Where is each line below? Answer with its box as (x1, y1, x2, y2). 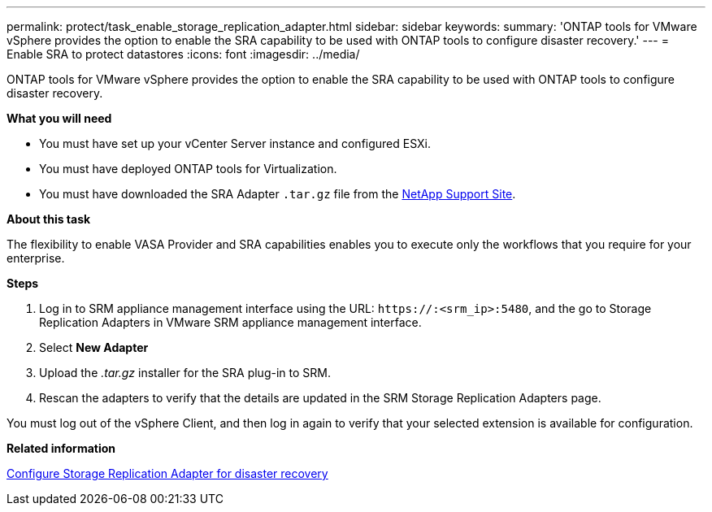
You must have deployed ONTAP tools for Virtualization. (39, 162, 337, 176)
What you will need (7, 111, 112, 125)
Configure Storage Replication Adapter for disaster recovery (7, 466, 328, 480)
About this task (7, 212, 91, 226)
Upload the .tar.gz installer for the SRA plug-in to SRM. (39, 366, 331, 380)
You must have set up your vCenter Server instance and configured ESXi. (39, 137, 432, 150)
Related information (7, 441, 116, 455)
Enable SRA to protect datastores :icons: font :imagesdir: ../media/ (7, 47, 360, 61)
